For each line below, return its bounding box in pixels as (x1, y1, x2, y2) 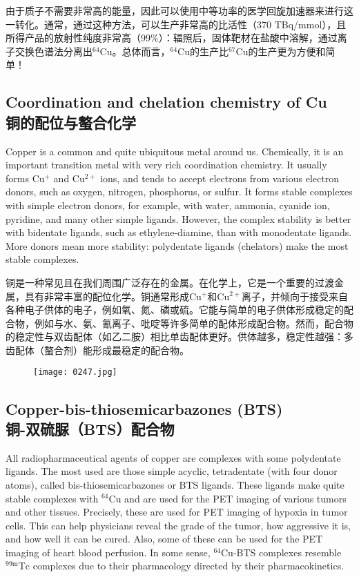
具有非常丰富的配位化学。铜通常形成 (24, 288, 189, 303)
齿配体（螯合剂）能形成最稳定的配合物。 (6, 342, 189, 357)
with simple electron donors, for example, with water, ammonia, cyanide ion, (6, 197, 330, 212)
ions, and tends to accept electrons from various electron (100, 170, 339, 185)
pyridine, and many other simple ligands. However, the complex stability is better (6, 211, 351, 226)
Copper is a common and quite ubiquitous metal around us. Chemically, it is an (6, 144, 344, 158)
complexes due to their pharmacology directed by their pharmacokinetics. (32, 558, 345, 573)
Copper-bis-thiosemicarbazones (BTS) (6, 398, 283, 419)
